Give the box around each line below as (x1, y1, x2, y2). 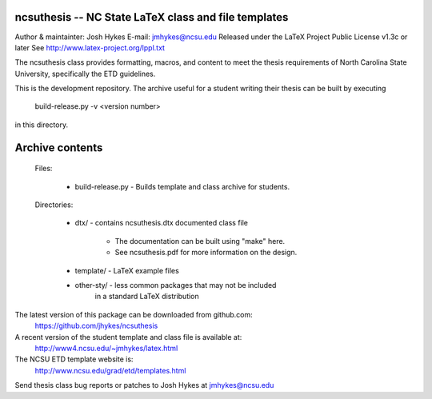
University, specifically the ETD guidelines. (14, 69, 156, 78)
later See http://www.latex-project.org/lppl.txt (14, 42, 166, 52)
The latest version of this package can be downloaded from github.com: (14, 309, 254, 319)
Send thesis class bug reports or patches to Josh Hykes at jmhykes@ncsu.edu (14, 381, 274, 390)
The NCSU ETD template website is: (14, 354, 134, 364)
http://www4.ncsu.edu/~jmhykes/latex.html (34, 343, 178, 353)
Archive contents (14, 141, 103, 154)
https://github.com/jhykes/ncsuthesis (34, 321, 158, 331)
